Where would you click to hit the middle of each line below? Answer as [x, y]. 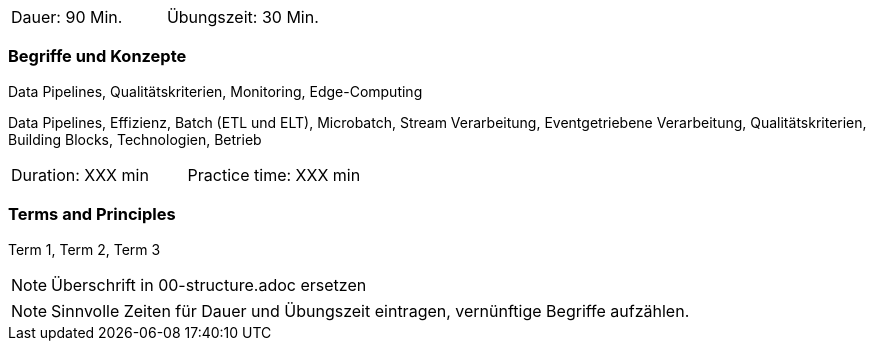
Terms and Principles [92, 214]
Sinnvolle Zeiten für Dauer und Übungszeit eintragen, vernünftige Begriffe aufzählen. [370, 310]
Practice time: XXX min [274, 174]
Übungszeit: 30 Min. [242, 17]
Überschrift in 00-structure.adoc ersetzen [209, 284]
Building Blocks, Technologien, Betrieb [135, 139]
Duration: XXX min [80, 174]
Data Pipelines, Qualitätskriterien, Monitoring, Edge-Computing [215, 91]
